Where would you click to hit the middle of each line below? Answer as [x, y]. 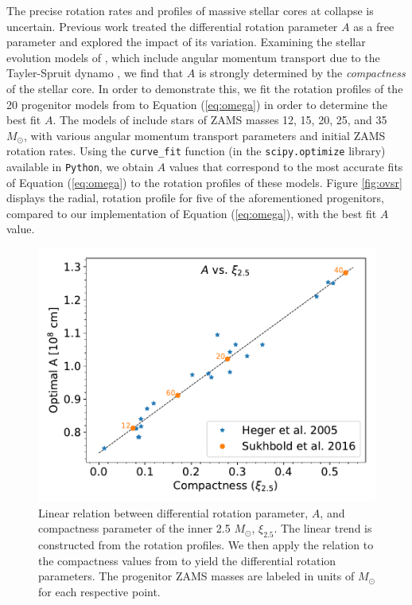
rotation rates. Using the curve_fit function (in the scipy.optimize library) [196, 151]
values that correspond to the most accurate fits [286, 166]
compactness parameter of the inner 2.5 [134, 528]
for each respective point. [99, 591]
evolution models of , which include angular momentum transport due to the [193, 57]
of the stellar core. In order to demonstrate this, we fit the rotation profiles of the [205, 88]
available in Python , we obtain [80, 166]
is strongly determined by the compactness [302, 73]
